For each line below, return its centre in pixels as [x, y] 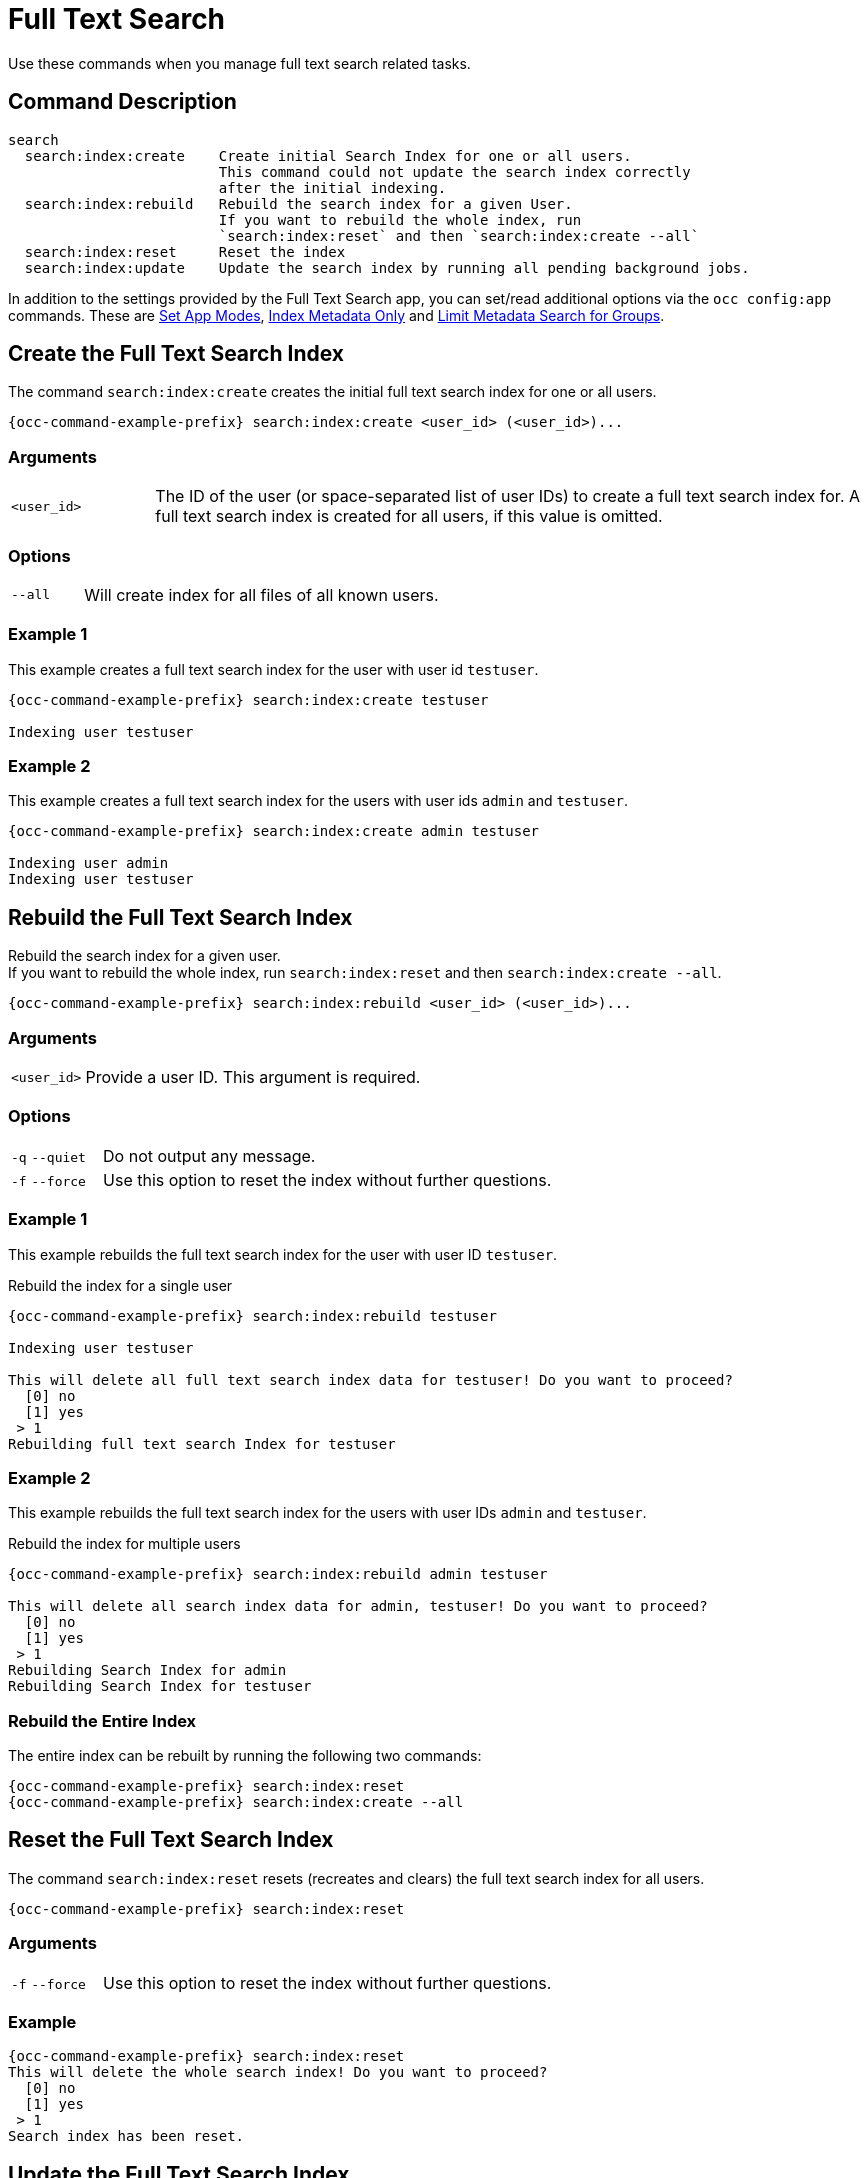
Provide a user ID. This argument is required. [253, 1077]
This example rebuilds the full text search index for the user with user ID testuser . [283, 1254]
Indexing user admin [88, 863]
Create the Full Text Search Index [176, 354]
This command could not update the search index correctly [454, 171]
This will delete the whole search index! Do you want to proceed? [278, 2072]
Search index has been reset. [126, 2136]
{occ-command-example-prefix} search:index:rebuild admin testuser [278, 1574]
